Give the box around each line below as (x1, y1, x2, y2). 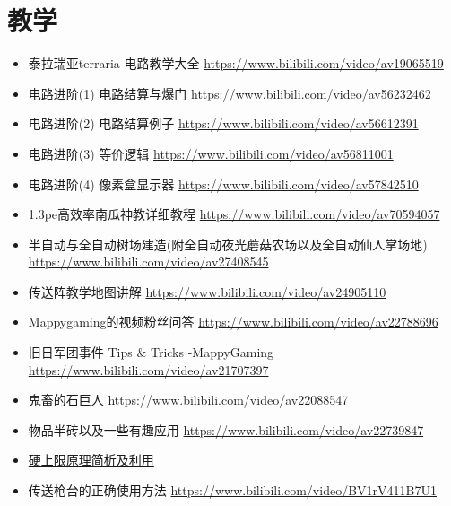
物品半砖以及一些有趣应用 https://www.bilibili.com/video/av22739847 (28, 420, 424, 439)
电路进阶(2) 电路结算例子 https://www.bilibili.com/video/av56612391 (28, 114, 419, 133)
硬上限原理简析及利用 (28, 450, 154, 469)
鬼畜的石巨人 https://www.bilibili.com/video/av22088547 (28, 390, 349, 409)
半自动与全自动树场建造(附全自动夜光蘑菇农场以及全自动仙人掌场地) (28, 234, 428, 253)
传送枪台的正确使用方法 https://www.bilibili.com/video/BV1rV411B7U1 (28, 481, 437, 500)
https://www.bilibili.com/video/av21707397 (28, 360, 269, 379)
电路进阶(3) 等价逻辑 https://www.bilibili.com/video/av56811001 (28, 144, 394, 162)
